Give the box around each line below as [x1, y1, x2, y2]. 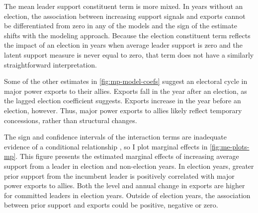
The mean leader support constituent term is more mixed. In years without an [4, 1, 243, 11]
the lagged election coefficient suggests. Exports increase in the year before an [4, 95, 241, 106]
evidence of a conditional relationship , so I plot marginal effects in [4, 141, 208, 151]
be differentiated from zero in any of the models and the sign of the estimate [4, 20, 237, 31]
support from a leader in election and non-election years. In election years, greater [4, 160, 254, 171]
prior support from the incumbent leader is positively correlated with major [4, 170, 235, 181]
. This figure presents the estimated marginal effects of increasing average [15, 151, 239, 161]
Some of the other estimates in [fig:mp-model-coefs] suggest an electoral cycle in [4, 76, 248, 86]
